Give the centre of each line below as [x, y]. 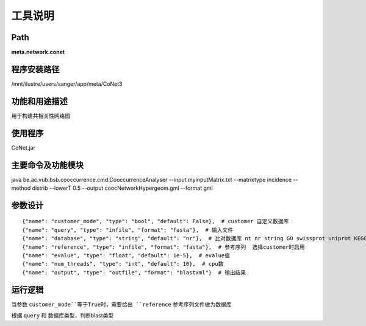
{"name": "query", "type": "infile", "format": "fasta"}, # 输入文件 [128, 230]
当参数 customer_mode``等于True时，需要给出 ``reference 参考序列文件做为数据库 [121, 304]
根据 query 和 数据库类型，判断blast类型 [63, 316]
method [21, 188]
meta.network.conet [38, 52]
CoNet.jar [23, 147]
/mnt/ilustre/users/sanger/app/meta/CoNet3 [67, 84]
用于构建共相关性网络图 [41, 116]
